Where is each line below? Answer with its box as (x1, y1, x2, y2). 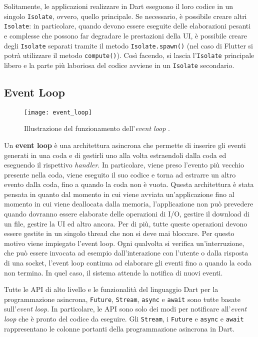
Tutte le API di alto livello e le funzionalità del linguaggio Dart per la (4, 284, 218, 294)
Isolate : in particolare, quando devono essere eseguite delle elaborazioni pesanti (4, 20, 251, 31)
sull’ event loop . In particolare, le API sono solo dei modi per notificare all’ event (4, 303, 247, 314)
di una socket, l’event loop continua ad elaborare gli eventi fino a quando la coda (4, 257, 251, 268)
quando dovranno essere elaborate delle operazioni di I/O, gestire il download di (4, 208, 249, 219)
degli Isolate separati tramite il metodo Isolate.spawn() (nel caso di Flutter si (4, 40, 253, 50)
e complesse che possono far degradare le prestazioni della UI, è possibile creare (4, 30, 247, 40)
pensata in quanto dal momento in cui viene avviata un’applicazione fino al (4, 188, 234, 199)
